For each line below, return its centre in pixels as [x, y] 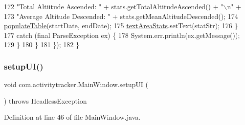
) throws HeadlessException [45, 100]
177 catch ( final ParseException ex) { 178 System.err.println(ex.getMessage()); [122, 35]
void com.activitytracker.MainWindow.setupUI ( [76, 84]
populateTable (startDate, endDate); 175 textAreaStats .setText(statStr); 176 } [121, 26]
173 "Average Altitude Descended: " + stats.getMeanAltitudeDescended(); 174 [121, 16]
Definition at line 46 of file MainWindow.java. [72, 117]
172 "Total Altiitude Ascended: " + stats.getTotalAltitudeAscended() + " [114, 6]
